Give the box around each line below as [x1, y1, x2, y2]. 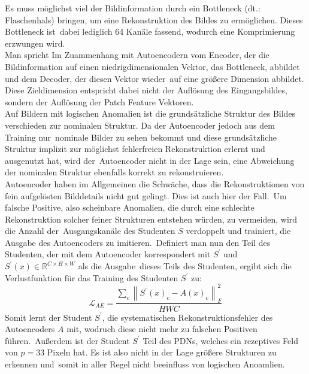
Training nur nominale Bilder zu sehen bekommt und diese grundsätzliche [5, 130, 277, 143]
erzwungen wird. [5, 37, 65, 49]
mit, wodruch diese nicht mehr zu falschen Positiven [66, 323, 257, 335]
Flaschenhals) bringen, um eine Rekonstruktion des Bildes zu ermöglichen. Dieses [5, 13, 303, 26]
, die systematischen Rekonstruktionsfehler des [102, 311, 273, 323]
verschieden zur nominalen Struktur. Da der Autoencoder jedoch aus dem [5, 118, 275, 131]
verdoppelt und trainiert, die [186, 224, 291, 237]
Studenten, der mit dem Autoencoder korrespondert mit [5, 248, 211, 260]
